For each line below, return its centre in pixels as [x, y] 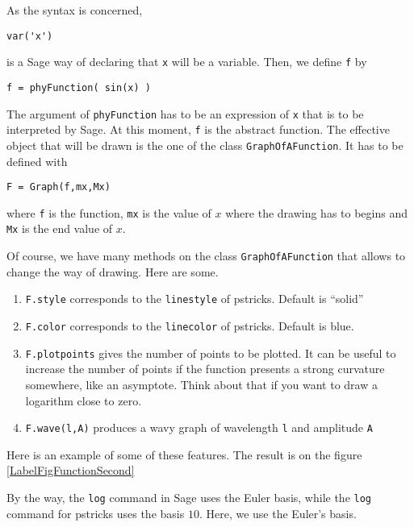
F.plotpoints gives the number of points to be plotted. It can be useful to [211, 353]
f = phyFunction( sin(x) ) [79, 87]
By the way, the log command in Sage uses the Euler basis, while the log [189, 497]
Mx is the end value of [60, 228]
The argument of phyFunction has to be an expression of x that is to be [185, 113]
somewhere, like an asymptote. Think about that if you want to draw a [201, 384]
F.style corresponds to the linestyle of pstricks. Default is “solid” [194, 299]
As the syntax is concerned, [75, 10]
